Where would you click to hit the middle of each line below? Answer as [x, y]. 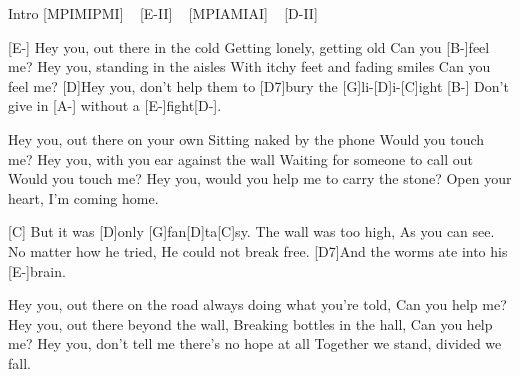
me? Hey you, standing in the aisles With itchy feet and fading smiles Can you [249, 66]
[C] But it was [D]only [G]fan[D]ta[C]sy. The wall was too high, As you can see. [251, 231]
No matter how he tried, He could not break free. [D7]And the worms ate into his [258, 250]
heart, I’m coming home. [83, 197]
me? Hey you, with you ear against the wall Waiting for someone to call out [240, 158]
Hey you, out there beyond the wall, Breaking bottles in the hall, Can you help [250, 323]
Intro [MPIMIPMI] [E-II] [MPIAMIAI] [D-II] [163, 13]
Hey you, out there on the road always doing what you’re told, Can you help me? [257, 304]
